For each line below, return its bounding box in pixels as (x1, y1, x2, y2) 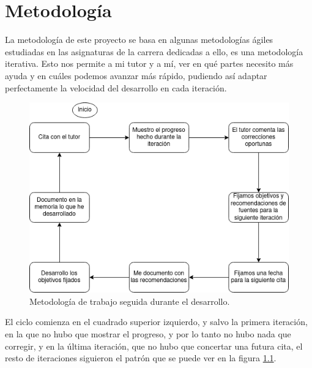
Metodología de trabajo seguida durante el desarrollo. (29, 294, 230, 307)
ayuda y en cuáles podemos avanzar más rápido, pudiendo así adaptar (5, 69, 267, 82)
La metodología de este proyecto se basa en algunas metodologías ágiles (5, 33, 273, 46)
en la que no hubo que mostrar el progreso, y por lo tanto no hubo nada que (5, 327, 291, 340)
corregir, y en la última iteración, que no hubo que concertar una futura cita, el (5, 339, 303, 352)
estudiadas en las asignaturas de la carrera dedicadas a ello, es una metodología (5, 45, 303, 58)
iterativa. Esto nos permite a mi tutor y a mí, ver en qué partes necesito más (5, 57, 294, 70)
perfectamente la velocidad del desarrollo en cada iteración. (5, 81, 227, 94)
